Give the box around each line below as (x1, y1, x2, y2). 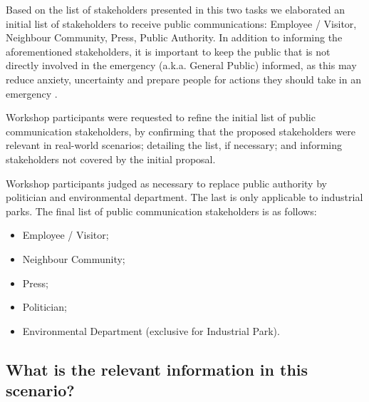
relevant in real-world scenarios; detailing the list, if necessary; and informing (6, 138, 342, 153)
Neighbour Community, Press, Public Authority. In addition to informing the (6, 30, 343, 45)
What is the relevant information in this (6, 358, 308, 380)
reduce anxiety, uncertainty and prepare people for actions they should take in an (6, 71, 361, 86)
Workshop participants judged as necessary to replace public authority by (6, 175, 327, 190)
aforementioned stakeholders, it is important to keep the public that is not (6, 43, 331, 58)
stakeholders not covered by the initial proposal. (6, 151, 216, 166)
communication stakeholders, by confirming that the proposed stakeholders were (6, 123, 355, 138)
